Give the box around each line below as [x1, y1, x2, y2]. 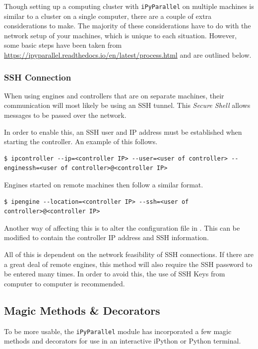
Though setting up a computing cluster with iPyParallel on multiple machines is [4, 1, 254, 11]
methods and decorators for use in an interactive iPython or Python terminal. [4, 336, 241, 346]
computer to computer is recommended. [4, 278, 125, 288]
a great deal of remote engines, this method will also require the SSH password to [4, 259, 253, 269]
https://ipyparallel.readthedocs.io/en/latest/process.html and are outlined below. [4, 50, 252, 60]
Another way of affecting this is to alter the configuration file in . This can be [4, 222, 240, 233]
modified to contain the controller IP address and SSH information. [4, 232, 209, 243]
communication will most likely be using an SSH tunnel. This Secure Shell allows [4, 100, 251, 110]
